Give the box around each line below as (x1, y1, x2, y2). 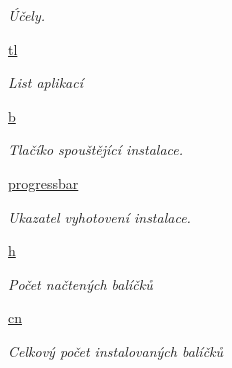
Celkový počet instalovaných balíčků (8, 340, 224, 361)
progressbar (8, 172, 79, 193)
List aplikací (8, 72, 83, 93)
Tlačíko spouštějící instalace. (8, 139, 183, 160)
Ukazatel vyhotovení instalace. (8, 206, 191, 227)
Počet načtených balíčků (8, 273, 153, 294)
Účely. (8, 5, 46, 25)
